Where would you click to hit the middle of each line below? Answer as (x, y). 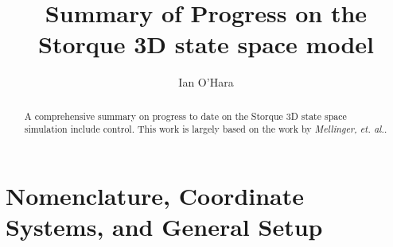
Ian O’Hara (206, 82)
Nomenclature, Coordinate (155, 196)
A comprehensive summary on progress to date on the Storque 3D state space (185, 116)
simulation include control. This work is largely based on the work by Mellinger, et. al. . (206, 129)
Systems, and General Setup (164, 227)
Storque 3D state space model (206, 44)
